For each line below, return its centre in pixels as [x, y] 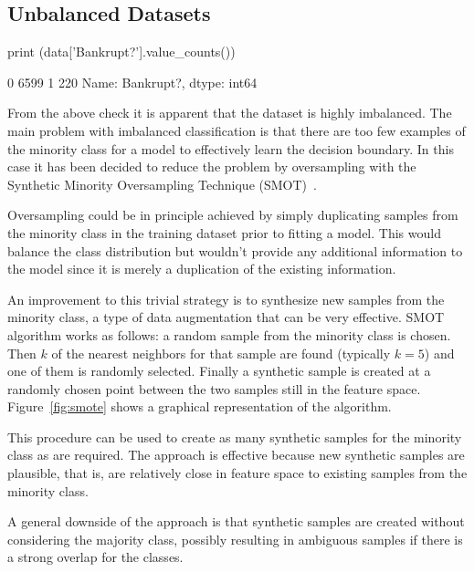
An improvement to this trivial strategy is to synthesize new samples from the [226, 299]
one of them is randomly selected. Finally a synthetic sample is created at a [219, 371]
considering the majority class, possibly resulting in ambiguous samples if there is [235, 539]
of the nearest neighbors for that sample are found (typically [221, 353]
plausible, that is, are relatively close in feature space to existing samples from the [237, 473]
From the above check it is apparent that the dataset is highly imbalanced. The [230, 113]
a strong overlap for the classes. [95, 557]
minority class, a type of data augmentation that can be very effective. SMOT [226, 317]
